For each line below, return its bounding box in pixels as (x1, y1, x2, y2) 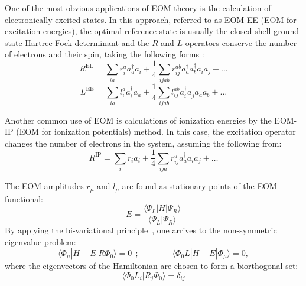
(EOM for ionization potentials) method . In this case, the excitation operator (16, 125, 296, 138)
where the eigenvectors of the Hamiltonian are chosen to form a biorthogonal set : (5, 259, 298, 272)
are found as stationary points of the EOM (122, 180, 277, 192)
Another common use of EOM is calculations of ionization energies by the (5, 113, 272, 126)
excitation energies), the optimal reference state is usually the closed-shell (5, 25, 271, 37)
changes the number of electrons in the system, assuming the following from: (5, 136, 282, 149)
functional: (5, 192, 43, 204)
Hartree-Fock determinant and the (25, 36, 149, 48)
